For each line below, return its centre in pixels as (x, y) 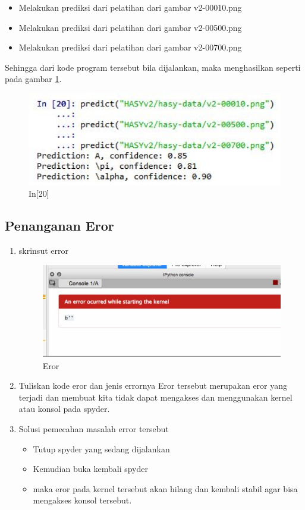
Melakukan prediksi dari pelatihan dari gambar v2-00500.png (130, 27)
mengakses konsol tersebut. (82, 500)
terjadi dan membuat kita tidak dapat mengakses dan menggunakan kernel (155, 397)
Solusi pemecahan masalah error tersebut (94, 428)
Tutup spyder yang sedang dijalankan (101, 448)
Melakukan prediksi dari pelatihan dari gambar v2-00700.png (130, 47)
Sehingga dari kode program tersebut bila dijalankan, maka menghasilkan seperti (153, 67)
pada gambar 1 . (33, 79)
